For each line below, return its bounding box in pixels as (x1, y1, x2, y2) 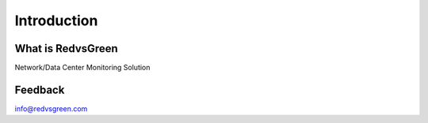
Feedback (14, 83, 65, 96)
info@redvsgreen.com (14, 103, 88, 114)
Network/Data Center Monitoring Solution (14, 63, 151, 73)
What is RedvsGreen (14, 42, 118, 55)
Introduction (14, 12, 98, 29)
